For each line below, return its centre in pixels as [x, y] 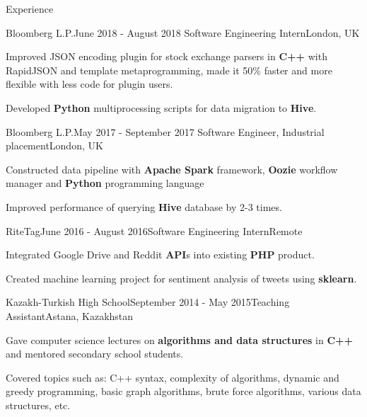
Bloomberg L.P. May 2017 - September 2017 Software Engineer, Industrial [165, 131]
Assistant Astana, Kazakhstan [70, 315]
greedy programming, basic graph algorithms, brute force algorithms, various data [183, 391]
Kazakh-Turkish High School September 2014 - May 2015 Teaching [148, 302]
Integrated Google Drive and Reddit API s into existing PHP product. [160, 255]
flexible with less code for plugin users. [89, 84]
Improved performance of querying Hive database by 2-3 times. [144, 206]
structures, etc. [38, 405]
